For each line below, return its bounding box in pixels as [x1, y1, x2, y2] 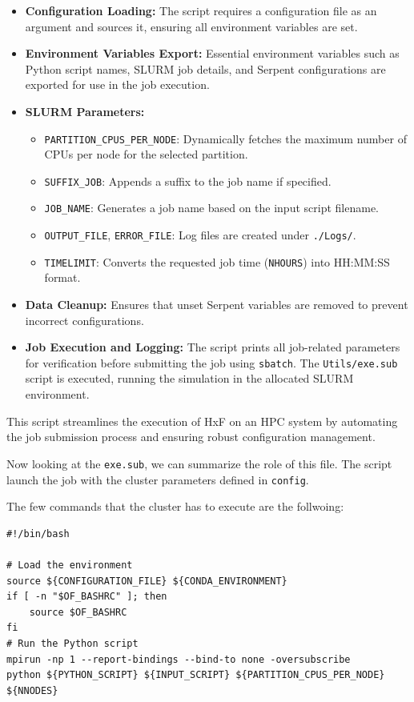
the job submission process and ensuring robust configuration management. [6, 428, 376, 445]
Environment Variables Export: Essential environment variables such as [25, 45, 400, 62]
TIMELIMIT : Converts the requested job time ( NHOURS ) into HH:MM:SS [44, 253, 390, 270]
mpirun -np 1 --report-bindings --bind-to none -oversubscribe [6, 653, 351, 665]
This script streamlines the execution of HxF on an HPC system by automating [6, 412, 398, 429]
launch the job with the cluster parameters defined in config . [6, 471, 309, 487]
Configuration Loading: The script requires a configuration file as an [25, 2, 377, 18]
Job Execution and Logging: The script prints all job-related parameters [25, 339, 400, 355]
